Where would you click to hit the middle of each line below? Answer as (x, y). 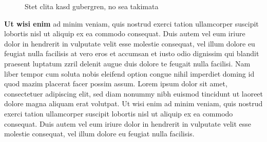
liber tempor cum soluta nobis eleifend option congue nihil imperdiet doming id (129, 73)
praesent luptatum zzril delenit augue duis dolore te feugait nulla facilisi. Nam (127, 63)
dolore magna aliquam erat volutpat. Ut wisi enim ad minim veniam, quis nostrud (133, 103)
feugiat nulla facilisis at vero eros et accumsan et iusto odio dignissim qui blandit (132, 53)
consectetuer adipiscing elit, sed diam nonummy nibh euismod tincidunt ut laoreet (134, 93)
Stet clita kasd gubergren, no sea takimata (92, 6)
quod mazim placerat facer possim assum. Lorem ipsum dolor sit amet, (116, 84)
